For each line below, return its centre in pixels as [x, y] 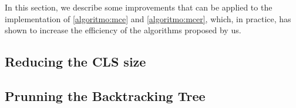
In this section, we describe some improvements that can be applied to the [139, 7]
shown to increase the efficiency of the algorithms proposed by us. [123, 30]
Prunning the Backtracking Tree [105, 95]
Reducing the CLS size [75, 62]
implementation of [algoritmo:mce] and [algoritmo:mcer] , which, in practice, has [148, 18]
